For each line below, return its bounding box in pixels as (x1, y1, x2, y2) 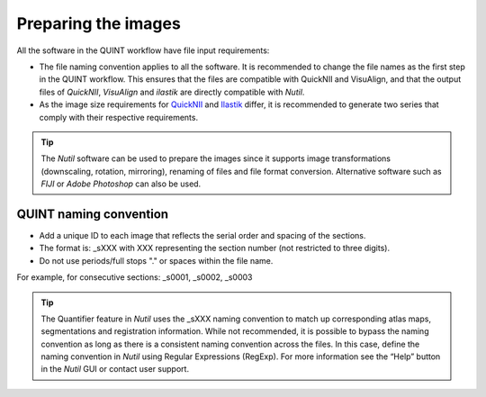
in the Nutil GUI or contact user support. (40, 364, 189, 374)
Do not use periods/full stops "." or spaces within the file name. (39, 255, 274, 266)
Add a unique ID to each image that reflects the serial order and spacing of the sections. (39, 230, 366, 240)
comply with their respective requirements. (39, 112, 198, 122)
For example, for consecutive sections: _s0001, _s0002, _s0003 (16, 272, 253, 283)
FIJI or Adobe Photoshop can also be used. (40, 178, 202, 189)
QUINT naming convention (16, 206, 169, 221)
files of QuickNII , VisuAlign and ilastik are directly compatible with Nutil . (39, 86, 305, 97)
